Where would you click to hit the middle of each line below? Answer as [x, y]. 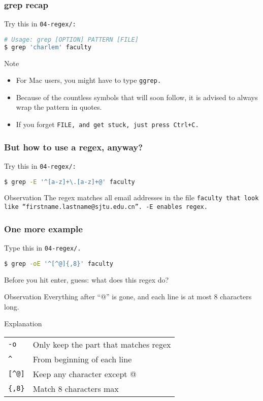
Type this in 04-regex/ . [43, 248]
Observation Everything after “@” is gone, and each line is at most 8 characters [128, 297]
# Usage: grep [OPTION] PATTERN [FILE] [71, 39]
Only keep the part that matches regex [102, 344]
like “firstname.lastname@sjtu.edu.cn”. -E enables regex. [106, 207]
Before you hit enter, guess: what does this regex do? [87, 279]
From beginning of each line [82, 359]
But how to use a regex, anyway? [74, 147]
